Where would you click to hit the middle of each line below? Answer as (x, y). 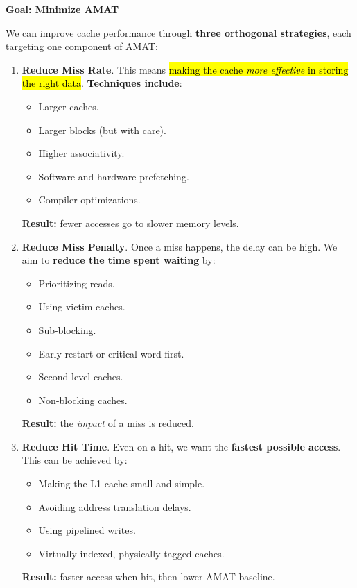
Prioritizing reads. (77, 283)
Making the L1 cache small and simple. (122, 484)
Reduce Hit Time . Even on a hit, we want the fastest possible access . (181, 446)
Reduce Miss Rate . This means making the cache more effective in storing (185, 69)
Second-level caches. (81, 377)
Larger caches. (69, 106)
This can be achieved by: (75, 460)
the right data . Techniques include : (102, 83)
